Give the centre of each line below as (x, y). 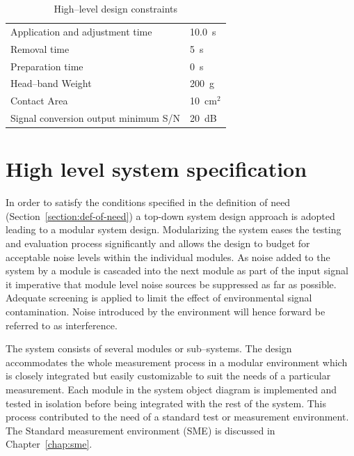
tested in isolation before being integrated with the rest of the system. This (166, 403)
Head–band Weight (51, 83)
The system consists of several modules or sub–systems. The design (149, 348)
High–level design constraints (116, 8)
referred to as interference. (62, 325)
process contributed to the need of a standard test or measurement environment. (177, 417)
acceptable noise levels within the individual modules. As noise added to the (168, 257)
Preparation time (47, 66)
